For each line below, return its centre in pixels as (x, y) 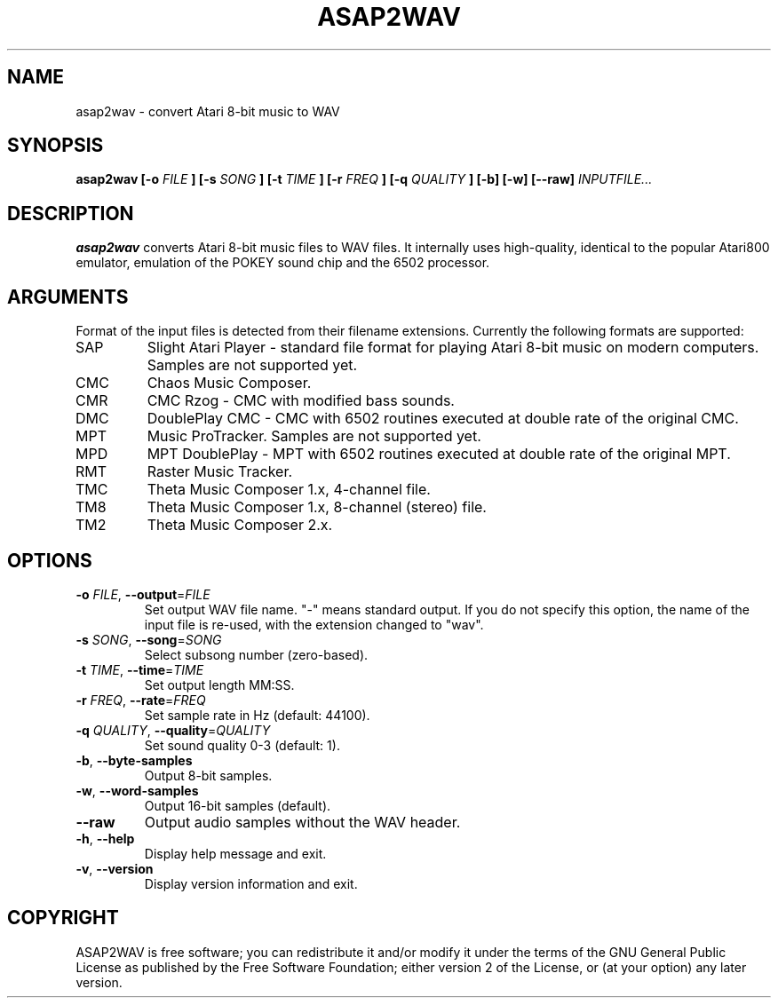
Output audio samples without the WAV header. (302, 822)
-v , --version (115, 868)
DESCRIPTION (71, 213)
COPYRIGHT (63, 918)
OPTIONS (50, 560)
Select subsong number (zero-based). (256, 654)
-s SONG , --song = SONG (149, 639)
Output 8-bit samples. (208, 775)
